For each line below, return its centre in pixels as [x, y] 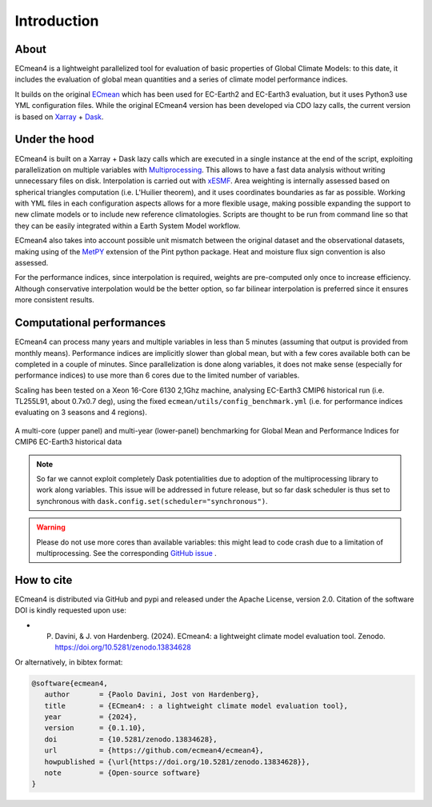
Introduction [57, 21]
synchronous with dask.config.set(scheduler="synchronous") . [152, 501]
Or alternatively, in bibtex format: [69, 662]
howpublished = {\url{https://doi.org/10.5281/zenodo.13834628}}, [177, 761]
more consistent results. [55, 300]
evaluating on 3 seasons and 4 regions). [81, 413]
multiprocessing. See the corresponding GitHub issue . [127, 553]
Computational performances [90, 323]
